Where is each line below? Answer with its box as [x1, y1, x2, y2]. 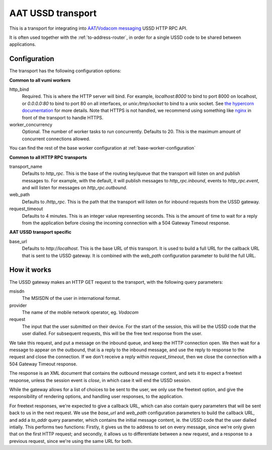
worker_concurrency [9, 121, 52, 127]
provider [9, 302, 27, 308]
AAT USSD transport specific [9, 229, 72, 235]
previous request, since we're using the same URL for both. [9, 438, 133, 444]
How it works [9, 266, 51, 274]
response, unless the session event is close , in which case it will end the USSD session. [9, 377, 191, 383]
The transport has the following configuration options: [9, 68, 121, 74]
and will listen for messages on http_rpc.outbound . [22, 184, 127, 191]
